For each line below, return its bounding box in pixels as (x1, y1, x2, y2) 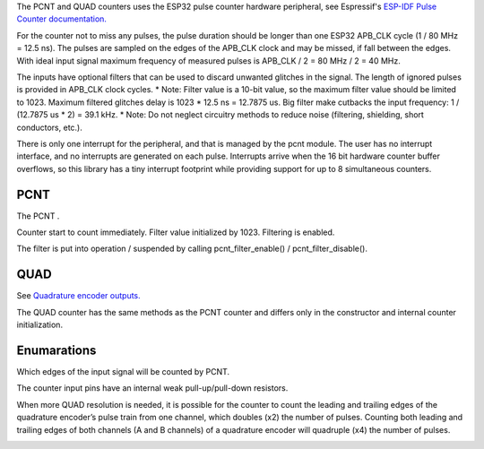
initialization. (16, 319, 63, 331)
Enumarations (16, 342, 97, 358)
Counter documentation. (16, 13, 108, 24)
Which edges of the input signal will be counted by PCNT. (16, 366, 230, 376)
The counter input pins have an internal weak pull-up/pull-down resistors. (16, 383, 289, 393)
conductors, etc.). (16, 122, 82, 133)
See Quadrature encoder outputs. (16, 290, 141, 301)
